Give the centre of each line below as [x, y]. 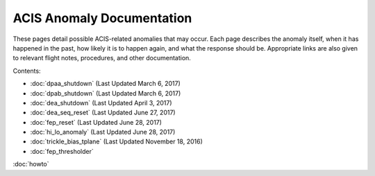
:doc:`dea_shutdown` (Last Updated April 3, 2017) [101, 103]
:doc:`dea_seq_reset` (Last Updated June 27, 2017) [103, 113]
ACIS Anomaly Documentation [102, 18]
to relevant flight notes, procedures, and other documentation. [102, 58]
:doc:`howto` [31, 164]
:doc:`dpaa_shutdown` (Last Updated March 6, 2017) [105, 84]
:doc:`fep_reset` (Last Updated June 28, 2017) [96, 122]
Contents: [27, 71]
